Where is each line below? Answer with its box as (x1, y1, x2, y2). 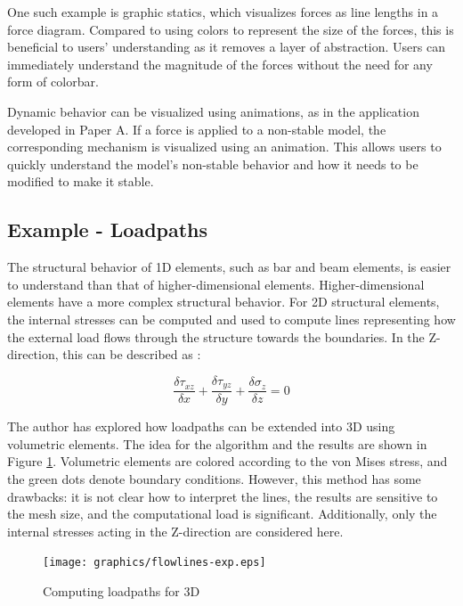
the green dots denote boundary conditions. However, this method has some (7, 469, 421, 487)
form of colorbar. (7, 72, 99, 91)
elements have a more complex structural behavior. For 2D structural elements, (7, 292, 440, 311)
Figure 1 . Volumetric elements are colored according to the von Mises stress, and (7, 452, 448, 471)
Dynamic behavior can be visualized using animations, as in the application (7, 102, 419, 120)
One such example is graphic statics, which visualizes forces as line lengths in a (7, 3, 439, 20)
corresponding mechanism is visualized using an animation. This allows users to (7, 137, 442, 156)
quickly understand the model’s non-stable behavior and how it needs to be (7, 154, 418, 173)
